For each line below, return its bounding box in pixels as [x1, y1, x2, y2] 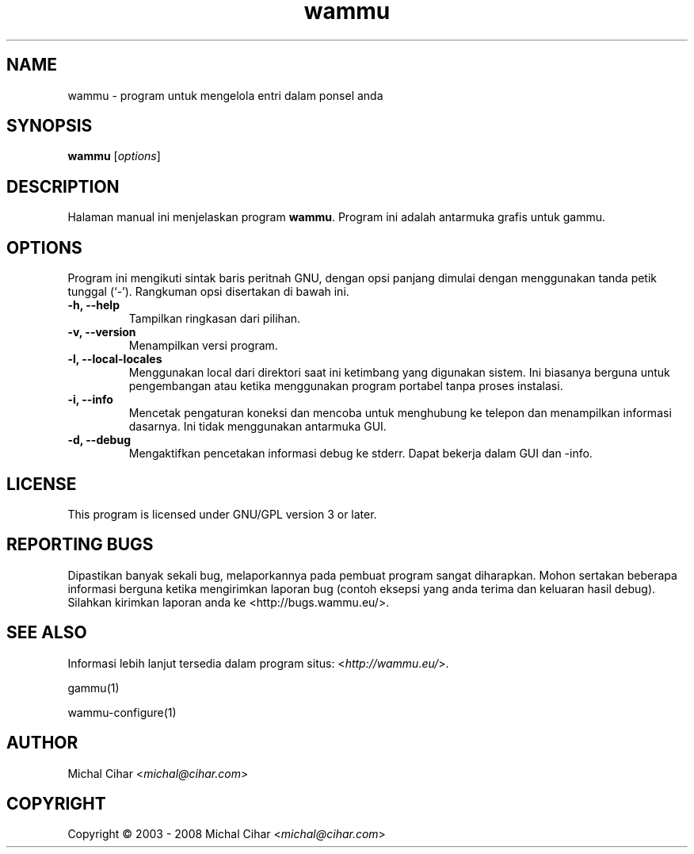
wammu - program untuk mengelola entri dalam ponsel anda [67, 88, 383, 102]
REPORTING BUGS [6, 534, 154, 555]
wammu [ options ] [67, 149, 161, 163]
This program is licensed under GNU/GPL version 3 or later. [67, 507, 377, 521]
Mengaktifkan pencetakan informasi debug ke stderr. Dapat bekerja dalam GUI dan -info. [128, 446, 593, 461]
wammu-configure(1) [67, 705, 177, 719]
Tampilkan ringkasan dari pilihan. [128, 312, 301, 326]
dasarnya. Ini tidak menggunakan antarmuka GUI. [128, 419, 387, 434]
